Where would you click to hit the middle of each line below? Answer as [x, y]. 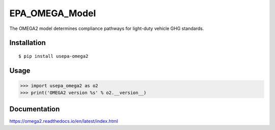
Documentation [35, 109]
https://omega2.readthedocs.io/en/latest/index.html [64, 121]
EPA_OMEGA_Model [53, 13]
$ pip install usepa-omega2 [53, 56]
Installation [28, 43]
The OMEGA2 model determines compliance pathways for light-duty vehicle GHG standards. [107, 28]
